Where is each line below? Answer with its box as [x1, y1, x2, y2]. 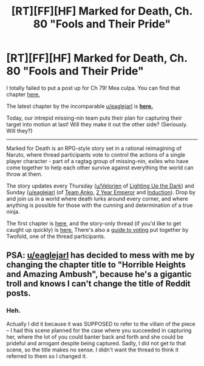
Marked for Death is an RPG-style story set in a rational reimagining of [6, 144, 182, 152]
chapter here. [6, 90, 41, 98]
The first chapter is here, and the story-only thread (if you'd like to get [6, 220, 182, 227]
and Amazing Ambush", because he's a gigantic [6, 269, 192, 280]
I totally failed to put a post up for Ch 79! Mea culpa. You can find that [6, 84, 180, 92]
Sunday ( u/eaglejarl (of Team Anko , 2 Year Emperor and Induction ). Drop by [6, 188, 196, 195]
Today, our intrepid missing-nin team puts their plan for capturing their [6, 114, 182, 121]
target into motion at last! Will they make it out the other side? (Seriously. [6, 120, 188, 128]
